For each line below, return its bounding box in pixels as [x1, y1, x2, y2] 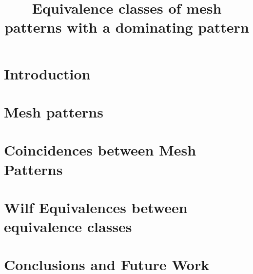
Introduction [4, 63, 91, 83]
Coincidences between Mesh [4, 140, 196, 160]
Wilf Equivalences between [4, 197, 188, 217]
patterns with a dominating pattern [4, 17, 249, 37]
